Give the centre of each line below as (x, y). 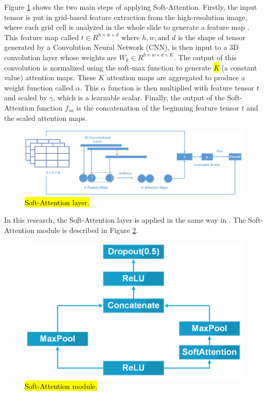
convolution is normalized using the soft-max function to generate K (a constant (131, 67)
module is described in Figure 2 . (87, 230)
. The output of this (205, 57)
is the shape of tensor (211, 37)
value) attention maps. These (50, 77)
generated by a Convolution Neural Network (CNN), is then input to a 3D (121, 47)
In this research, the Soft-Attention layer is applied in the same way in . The (125, 220)
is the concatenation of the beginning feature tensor (158, 107)
